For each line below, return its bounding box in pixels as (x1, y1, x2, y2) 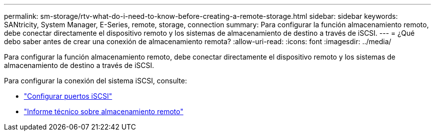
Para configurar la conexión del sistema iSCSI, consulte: (4, 76, 187, 85)
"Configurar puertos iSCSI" (24, 92, 112, 100)
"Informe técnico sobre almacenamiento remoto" (24, 107, 184, 116)
